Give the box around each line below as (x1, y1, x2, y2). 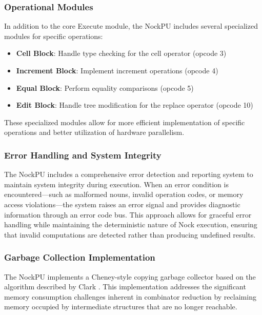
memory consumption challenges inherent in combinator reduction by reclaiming (4, 291, 256, 302)
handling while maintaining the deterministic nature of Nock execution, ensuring (4, 219, 257, 230)
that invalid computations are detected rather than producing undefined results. (4, 229, 256, 240)
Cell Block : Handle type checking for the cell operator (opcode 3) (16, 48, 227, 58)
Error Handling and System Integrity (4, 148, 162, 161)
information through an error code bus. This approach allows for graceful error (4, 209, 252, 220)
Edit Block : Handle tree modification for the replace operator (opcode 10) (16, 100, 253, 110)
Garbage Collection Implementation (4, 251, 155, 264)
